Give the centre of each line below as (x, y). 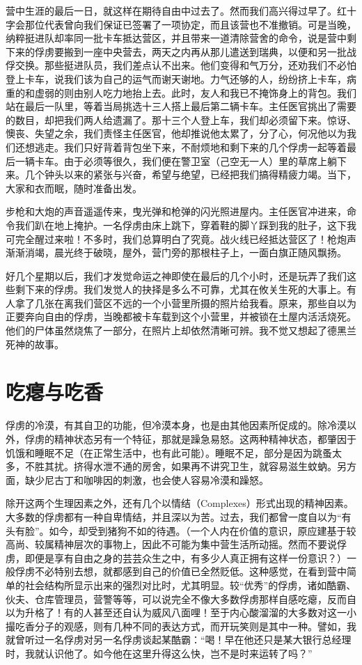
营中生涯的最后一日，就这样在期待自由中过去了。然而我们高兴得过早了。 (171, 10)
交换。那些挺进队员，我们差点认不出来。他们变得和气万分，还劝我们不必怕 (186, 65)
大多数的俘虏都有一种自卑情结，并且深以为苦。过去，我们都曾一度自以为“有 (179, 516)
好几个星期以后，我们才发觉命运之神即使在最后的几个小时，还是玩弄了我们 (176, 275)
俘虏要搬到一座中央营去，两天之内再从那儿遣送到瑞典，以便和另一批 (190, 51)
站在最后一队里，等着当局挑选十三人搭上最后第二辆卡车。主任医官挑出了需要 (181, 106)
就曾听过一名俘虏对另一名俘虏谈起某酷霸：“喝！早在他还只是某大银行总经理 (179, 640)
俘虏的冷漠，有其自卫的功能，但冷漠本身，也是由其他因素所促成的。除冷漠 (176, 425)
